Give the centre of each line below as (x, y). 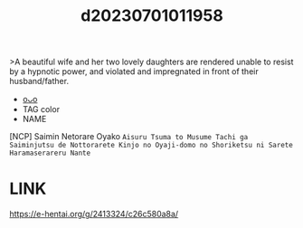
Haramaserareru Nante (50, 153)
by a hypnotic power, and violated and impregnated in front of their (134, 71)
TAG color (41, 109)
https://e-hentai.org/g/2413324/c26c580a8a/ (94, 214)
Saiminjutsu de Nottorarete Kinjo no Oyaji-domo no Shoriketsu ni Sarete (151, 146)
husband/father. (39, 81)
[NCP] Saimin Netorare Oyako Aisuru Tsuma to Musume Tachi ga (129, 137)
